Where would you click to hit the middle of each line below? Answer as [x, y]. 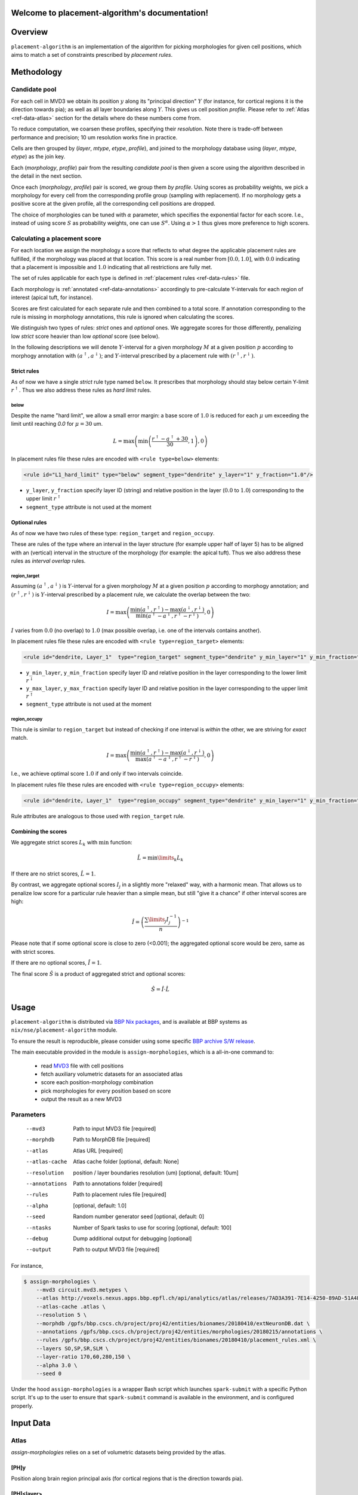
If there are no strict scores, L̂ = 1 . [53, 874]
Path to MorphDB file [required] [112, 1140]
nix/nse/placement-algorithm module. [64, 1030]
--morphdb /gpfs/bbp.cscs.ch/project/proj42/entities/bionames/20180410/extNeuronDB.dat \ [173, 1323]
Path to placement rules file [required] [120, 1195]
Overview [30, 32]
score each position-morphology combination [97, 1082]
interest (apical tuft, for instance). [52, 298]
